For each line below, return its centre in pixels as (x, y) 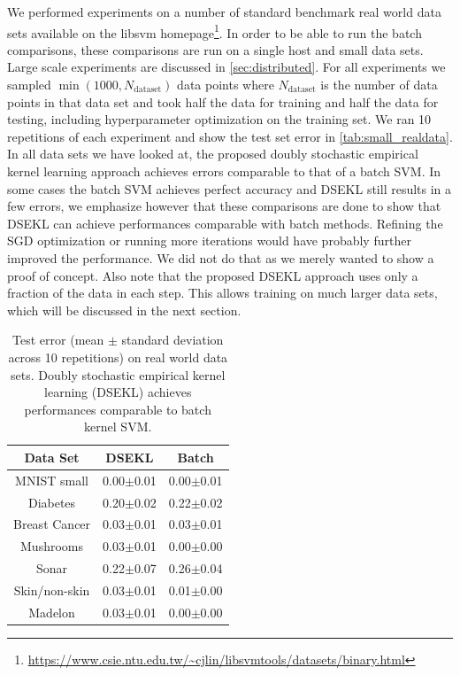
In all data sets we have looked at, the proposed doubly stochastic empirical (213, 154)
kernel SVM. (118, 427)
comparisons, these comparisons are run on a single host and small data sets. (215, 49)
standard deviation (172, 340)
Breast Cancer (52, 524)
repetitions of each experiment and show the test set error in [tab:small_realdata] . (230, 136)
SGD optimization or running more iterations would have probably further (209, 241)
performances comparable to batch (118, 409)
